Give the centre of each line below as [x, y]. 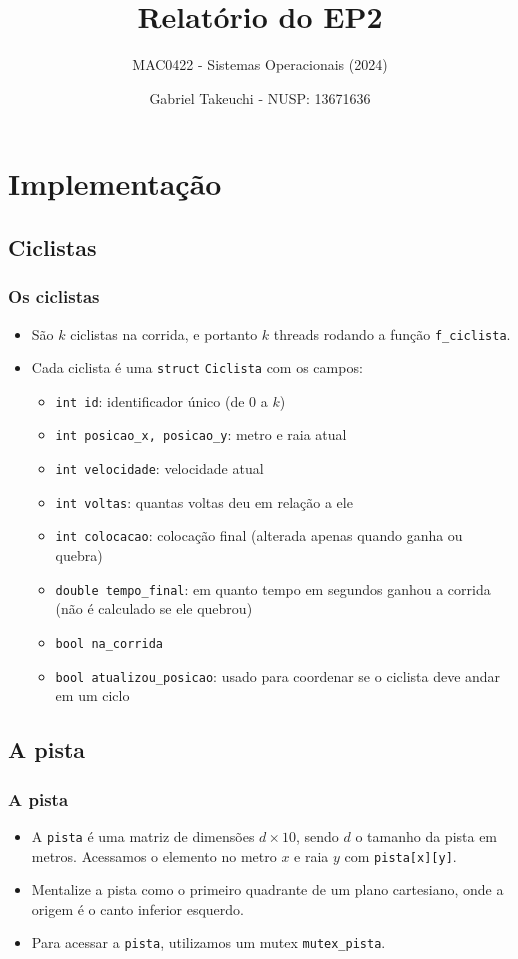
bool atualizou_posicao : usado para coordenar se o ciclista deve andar [278, 675]
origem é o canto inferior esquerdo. [137, 908]
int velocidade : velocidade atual [159, 468]
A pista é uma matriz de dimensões [143, 835]
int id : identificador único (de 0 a [161, 400]
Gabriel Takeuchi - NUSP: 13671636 [260, 97]
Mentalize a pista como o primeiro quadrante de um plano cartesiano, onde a [267, 889]
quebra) [79, 555]
